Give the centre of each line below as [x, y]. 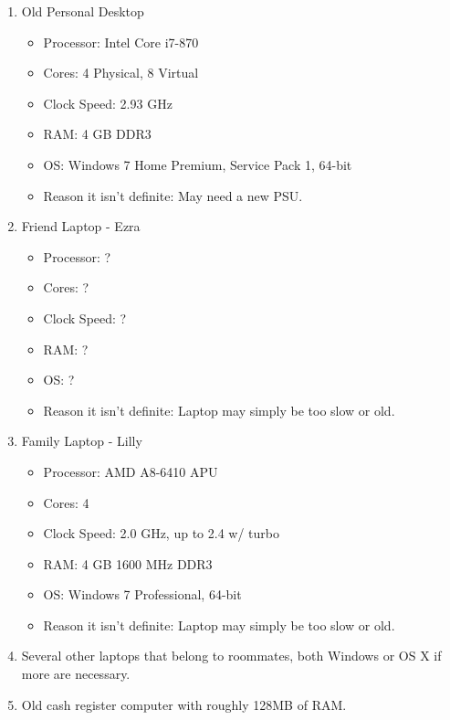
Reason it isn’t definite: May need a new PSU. [173, 195]
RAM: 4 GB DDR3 [97, 134]
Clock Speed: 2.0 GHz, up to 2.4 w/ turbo [161, 533]
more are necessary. [76, 674]
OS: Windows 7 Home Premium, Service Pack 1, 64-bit [198, 164]
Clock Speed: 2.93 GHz [108, 103]
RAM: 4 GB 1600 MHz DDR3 [128, 563]
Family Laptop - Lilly [82, 441]
